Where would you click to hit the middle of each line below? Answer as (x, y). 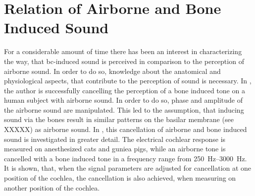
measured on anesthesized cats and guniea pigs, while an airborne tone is (115, 149)
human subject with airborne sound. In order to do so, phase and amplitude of (123, 100)
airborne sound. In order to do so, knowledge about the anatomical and (112, 71)
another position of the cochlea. (52, 187)
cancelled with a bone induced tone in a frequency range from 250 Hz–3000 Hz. (126, 158)
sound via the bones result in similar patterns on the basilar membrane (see (119, 119)
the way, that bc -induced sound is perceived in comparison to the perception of (124, 61)
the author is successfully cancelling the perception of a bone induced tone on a (125, 90)
